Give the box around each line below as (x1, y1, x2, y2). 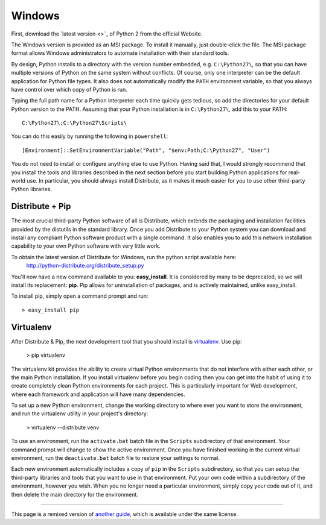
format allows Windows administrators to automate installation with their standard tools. (11, 49, 229, 57)
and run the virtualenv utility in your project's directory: (11, 410, 149, 417)
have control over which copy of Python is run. (11, 86, 128, 93)
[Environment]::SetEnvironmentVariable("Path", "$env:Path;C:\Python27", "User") (22, 146, 270, 154)
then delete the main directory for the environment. (11, 491, 138, 498)
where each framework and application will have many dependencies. (11, 391, 185, 398)
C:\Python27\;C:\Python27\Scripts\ (22, 119, 127, 127)
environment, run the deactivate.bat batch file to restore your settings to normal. (11, 454, 220, 462)
